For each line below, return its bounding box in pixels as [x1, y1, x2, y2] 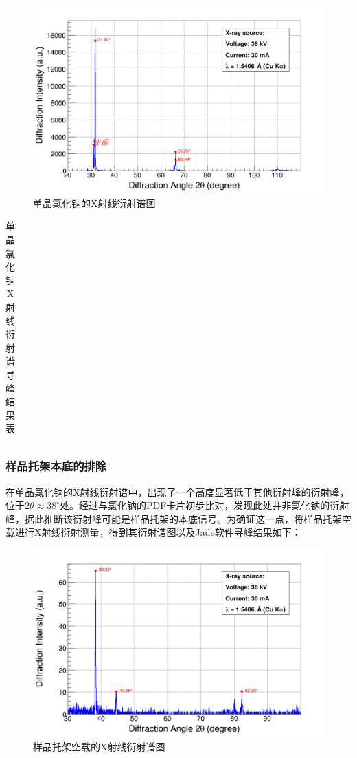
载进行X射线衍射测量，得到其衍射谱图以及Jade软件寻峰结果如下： [5, 525, 301, 539]
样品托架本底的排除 [5, 457, 107, 475]
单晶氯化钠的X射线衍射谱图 [33, 195, 156, 210]
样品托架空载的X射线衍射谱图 [33, 739, 165, 753]
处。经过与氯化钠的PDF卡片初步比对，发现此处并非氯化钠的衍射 [59, 498, 349, 512]
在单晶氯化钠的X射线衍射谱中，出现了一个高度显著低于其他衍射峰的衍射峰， [5, 484, 349, 499]
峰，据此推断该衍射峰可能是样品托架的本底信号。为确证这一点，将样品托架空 [5, 511, 352, 526]
